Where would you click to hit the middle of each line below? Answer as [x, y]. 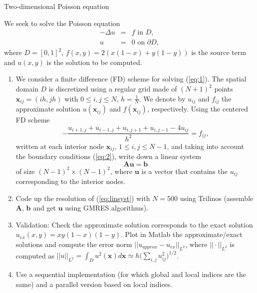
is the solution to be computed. [94, 62]
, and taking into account [205, 146]
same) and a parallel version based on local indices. [94, 284]
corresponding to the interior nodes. [71, 181]
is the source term [219, 52]
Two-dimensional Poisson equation [57, 6]
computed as [35, 255]
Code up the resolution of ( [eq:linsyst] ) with [83, 198]
